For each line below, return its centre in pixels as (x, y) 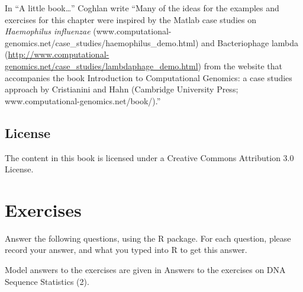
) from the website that (240, 65)
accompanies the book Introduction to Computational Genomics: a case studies (149, 77)
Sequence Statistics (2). (47, 281)
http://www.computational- (59, 54)
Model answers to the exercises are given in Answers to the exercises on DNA (145, 270)
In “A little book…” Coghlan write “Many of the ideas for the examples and (142, 8)
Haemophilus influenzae (48, 31)
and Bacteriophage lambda (250, 42)
